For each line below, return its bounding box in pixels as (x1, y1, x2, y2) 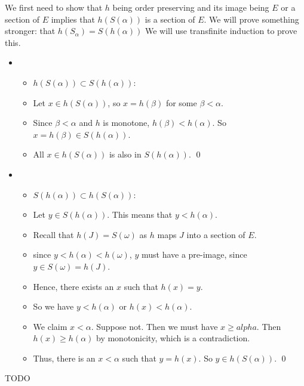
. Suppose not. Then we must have (91, 320, 218, 332)
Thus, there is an (33, 351, 96, 364)
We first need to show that (5, 1, 103, 13)
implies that (51, 13, 95, 25)
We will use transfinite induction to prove (145, 24, 297, 37)
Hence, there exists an (33, 280, 114, 292)
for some (165, 96, 197, 109)
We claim (33, 320, 67, 332)
